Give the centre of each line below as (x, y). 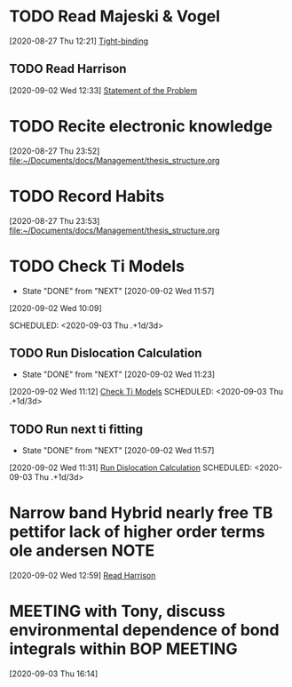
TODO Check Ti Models (97, 266)
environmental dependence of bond (144, 631)
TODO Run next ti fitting (76, 429)
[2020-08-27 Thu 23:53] (55, 220)
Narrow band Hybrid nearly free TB (141, 513)
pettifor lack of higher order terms (137, 532)
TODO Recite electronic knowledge (141, 126)
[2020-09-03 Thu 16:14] (54, 674)
